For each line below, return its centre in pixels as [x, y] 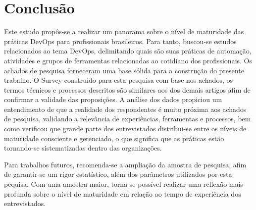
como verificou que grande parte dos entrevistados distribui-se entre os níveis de [125, 129]
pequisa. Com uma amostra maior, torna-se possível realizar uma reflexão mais [124, 184]
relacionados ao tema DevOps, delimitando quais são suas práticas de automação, [128, 51]
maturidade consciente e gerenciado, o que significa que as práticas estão [114, 138]
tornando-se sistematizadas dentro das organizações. [83, 148]
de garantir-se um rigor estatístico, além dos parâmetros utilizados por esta [118, 174]
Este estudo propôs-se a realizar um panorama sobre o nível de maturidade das [124, 31]
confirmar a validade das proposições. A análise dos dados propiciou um [113, 99]
